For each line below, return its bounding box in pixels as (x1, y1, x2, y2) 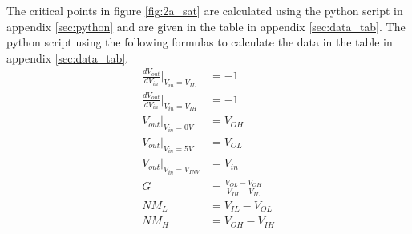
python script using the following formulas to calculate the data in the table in (6, 34, 393, 50)
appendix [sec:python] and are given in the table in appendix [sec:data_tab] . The (6, 18, 406, 34)
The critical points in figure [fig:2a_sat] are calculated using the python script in (6, 2, 403, 18)
